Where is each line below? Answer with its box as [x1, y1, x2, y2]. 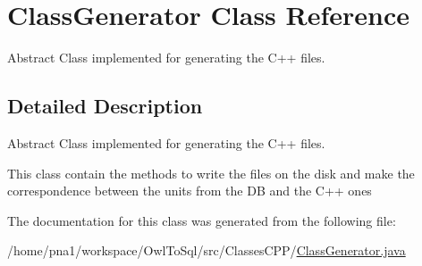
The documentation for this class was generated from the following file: [7, 211, 396, 229]
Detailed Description [7, 92, 203, 120]
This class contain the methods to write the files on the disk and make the [7, 163, 415, 182]
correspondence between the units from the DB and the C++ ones [7, 181, 372, 200]
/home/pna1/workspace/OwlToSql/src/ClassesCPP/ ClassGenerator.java [7, 241, 406, 260]
